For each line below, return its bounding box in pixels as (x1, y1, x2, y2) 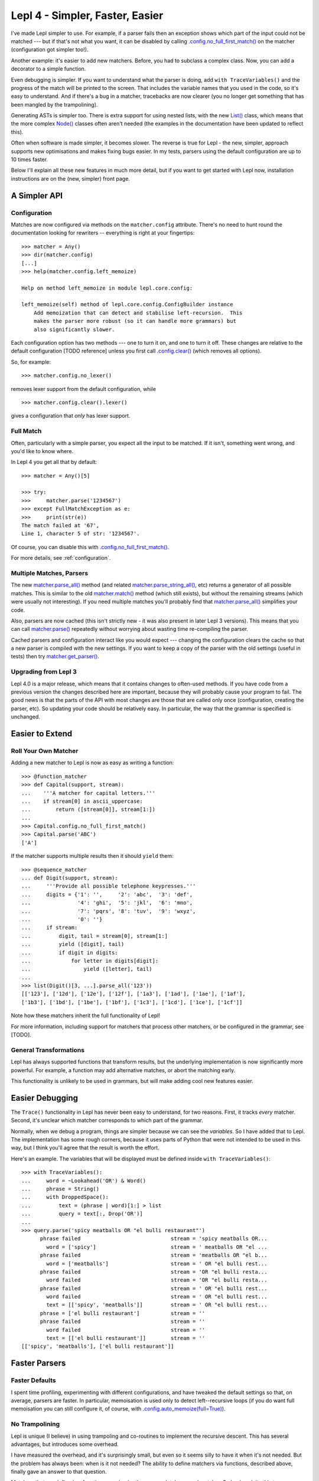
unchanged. (11, 713, 41, 720)
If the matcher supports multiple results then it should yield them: (11, 852, 174, 860)
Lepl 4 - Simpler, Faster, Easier (11, 9, 164, 22)
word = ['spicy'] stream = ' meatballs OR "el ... (46, 1243, 268, 1250)
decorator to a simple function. (11, 65, 86, 72)
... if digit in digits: (21, 949, 118, 956)
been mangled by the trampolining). (11, 101, 98, 108)
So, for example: (11, 358, 51, 366)
